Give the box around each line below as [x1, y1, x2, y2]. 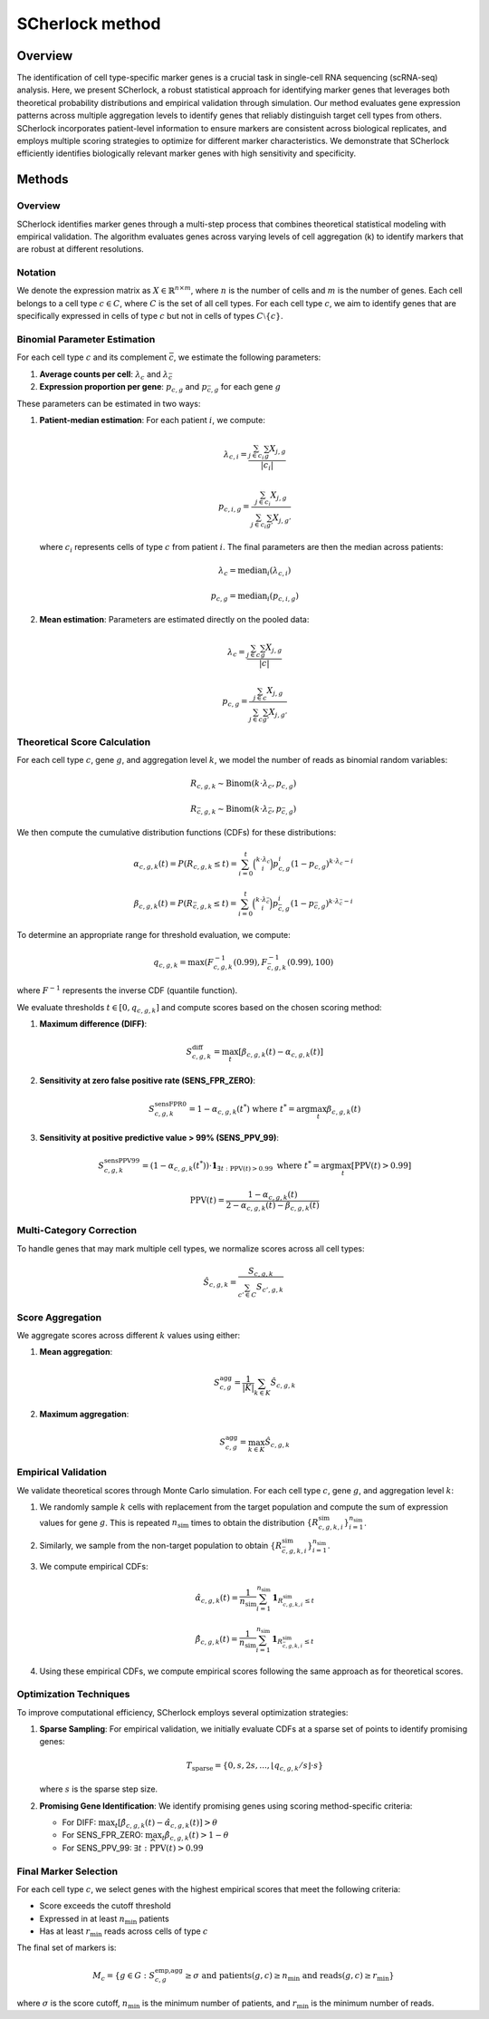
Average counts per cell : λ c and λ [39, 368, 169, 382]
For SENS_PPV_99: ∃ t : [62, 1842, 148, 1853]
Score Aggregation [16, 1310, 102, 1323]
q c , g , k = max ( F [152, 957, 215, 970]
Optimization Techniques [16, 1688, 130, 1701]
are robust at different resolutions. [16, 244, 144, 255]
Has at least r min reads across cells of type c [39, 1926, 208, 1938]
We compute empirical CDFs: [39, 1560, 149, 1571]
